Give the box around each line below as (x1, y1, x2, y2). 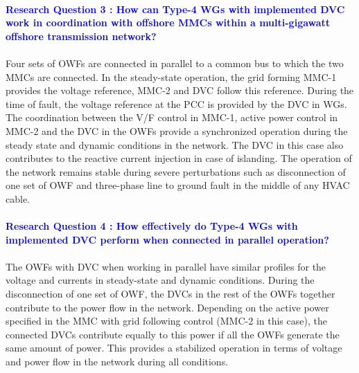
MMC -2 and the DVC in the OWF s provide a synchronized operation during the (6, 123, 348, 138)
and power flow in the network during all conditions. (6, 354, 229, 369)
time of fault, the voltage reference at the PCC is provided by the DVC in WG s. (6, 96, 347, 111)
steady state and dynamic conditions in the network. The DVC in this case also (6, 137, 344, 152)
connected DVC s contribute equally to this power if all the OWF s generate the (6, 327, 340, 341)
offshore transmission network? (6, 28, 157, 43)
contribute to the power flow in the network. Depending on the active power (6, 300, 329, 314)
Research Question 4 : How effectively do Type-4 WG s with (6, 219, 298, 233)
